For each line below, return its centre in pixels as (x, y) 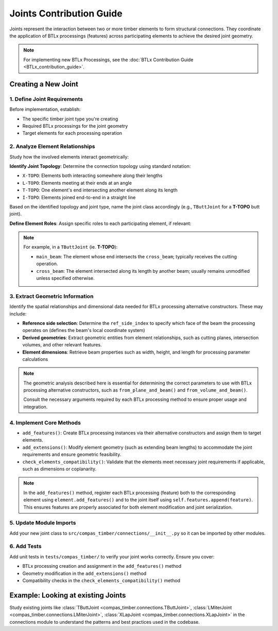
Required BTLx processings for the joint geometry (75, 126)
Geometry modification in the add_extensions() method (84, 573)
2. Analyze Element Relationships (52, 147)
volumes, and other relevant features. (62, 345)
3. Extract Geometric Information (51, 296)
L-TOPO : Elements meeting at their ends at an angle (77, 183)
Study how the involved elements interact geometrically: (69, 156)
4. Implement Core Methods (45, 423)
